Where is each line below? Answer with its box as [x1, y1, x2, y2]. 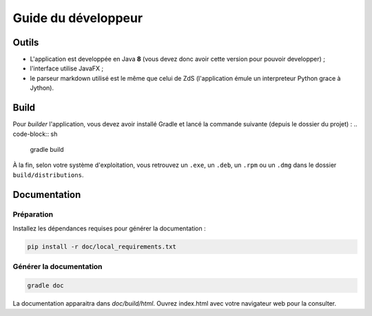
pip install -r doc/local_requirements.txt [27, 242, 177, 250]
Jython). [30, 83, 54, 92]
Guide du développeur [12, 10, 143, 26]
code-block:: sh [12, 130, 58, 138]
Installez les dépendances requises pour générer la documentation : [12, 224, 206, 233]
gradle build [30, 145, 64, 153]
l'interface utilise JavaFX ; [30, 64, 104, 72]
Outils [12, 37, 39, 48]
